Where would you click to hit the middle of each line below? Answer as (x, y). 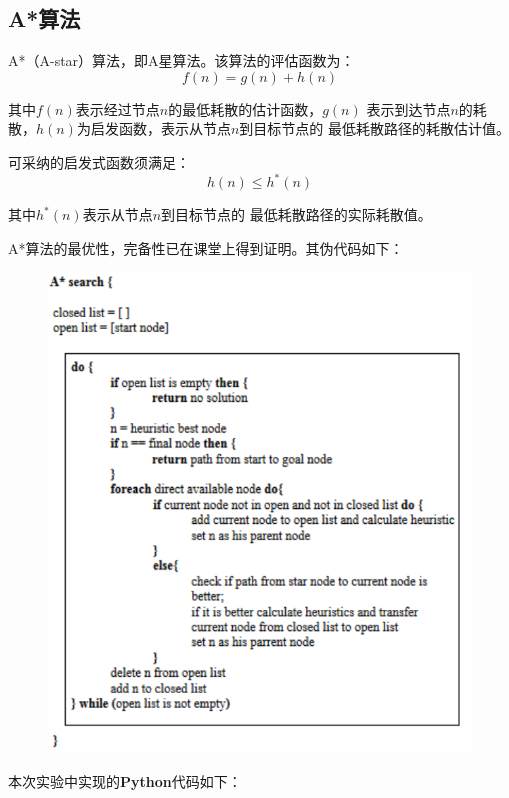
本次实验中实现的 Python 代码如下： (125, 781)
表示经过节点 (117, 108)
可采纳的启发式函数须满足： (99, 161)
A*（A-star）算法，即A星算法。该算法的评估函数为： (181, 60)
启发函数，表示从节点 (160, 128)
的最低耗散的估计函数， (245, 108)
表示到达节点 (408, 108)
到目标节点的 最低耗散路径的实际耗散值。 (296, 214)
